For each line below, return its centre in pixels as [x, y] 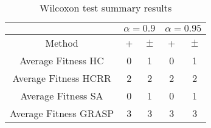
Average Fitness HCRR [62, 78]
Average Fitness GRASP [62, 113]
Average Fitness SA [62, 96]
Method [62, 43]
